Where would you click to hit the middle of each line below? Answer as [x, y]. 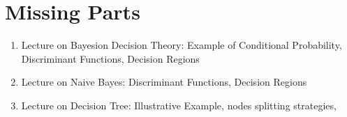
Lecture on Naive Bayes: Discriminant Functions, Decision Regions [164, 82]
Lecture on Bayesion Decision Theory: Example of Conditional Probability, [182, 45]
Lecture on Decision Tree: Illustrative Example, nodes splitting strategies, [179, 105]
